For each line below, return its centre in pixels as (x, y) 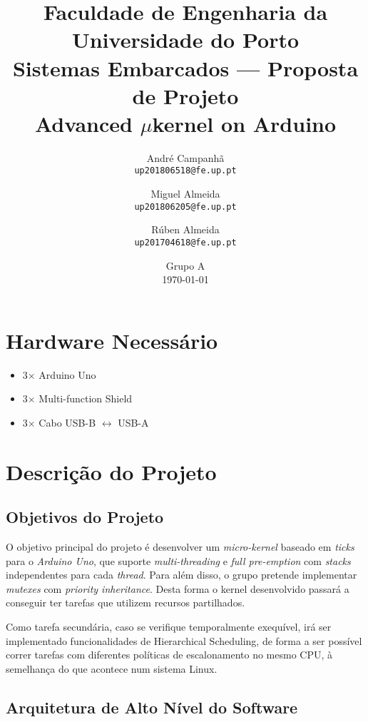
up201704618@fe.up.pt (185, 242)
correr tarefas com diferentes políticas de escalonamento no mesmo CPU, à (169, 655)
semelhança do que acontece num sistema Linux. (112, 668)
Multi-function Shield (86, 398)
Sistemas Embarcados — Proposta (185, 67)
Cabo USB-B (67, 422)
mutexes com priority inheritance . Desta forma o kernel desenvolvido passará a (178, 588)
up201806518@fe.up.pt (185, 171)
